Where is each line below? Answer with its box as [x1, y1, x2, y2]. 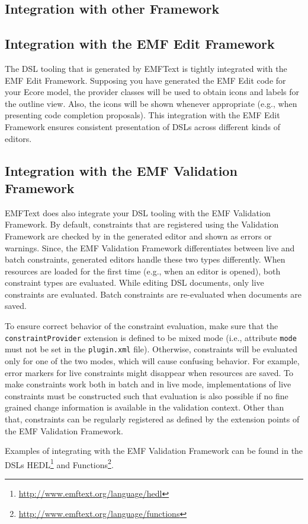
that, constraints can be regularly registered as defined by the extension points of [5, 412, 300, 425]
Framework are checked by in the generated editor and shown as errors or [5, 229, 272, 242]
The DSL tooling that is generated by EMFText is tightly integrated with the [5, 62, 287, 74]
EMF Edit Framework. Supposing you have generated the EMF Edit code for [5, 74, 286, 86]
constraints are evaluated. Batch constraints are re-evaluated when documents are [5, 288, 301, 300]
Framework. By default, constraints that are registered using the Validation [5, 218, 279, 231]
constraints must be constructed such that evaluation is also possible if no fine [5, 389, 288, 402]
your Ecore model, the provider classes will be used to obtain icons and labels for [5, 86, 300, 98]
